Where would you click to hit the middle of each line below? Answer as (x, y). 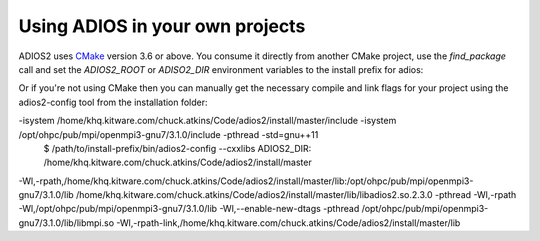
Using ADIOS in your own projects (162, 26)
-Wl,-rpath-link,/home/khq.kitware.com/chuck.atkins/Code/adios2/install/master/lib (288, 222)
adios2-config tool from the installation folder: (113, 102)
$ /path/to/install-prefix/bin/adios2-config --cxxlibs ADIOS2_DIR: (177, 148)
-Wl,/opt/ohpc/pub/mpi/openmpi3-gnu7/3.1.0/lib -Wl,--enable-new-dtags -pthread (189, 209)
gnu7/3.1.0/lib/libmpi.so (66, 222)
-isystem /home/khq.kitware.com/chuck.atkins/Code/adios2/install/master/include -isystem (207, 121)
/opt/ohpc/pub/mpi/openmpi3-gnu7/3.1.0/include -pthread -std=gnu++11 (168, 134)
